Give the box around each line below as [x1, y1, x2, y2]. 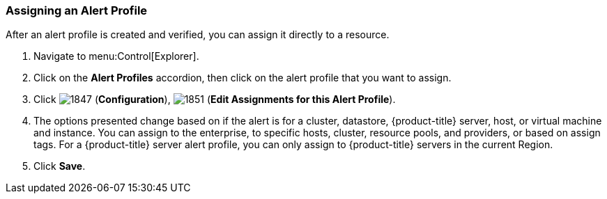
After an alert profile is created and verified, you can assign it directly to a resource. [6, 29, 390, 41]
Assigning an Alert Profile [6, 3, 148, 17]
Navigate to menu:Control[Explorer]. [33, 50, 199, 63]
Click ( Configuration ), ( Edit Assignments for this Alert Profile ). [33, 93, 396, 106]
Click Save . [33, 160, 86, 173]
